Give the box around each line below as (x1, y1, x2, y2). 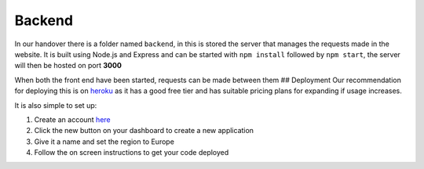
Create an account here (34, 114, 111, 124)
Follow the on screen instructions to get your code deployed (34, 148, 229, 157)
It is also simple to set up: (14, 100, 97, 110)
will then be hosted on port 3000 (14, 61, 122, 70)
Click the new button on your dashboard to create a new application (34, 126, 254, 135)
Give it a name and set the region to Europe (34, 137, 174, 146)
